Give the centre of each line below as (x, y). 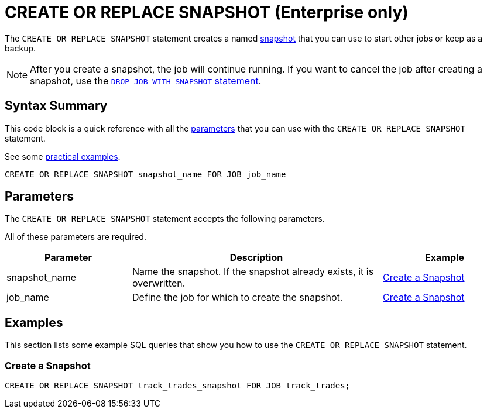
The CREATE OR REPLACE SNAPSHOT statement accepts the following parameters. (165, 219)
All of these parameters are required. (76, 237)
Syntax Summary (56, 106)
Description (256, 258)
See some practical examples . (63, 156)
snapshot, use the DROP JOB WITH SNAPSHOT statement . (146, 80)
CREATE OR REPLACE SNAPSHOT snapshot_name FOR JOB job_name (145, 174)
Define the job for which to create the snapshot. (238, 297)
